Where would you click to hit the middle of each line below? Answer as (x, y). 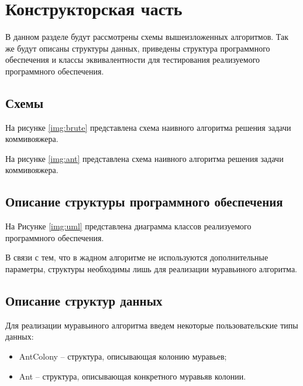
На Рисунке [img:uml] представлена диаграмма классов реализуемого (128, 226)
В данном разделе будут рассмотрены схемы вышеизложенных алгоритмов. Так (147, 37)
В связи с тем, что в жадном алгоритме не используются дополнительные (137, 257)
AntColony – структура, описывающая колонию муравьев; (123, 356)
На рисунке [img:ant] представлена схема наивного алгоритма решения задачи (144, 158)
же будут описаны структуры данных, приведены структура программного (138, 48)
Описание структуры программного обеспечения (144, 202)
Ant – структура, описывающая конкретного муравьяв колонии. (132, 376)
